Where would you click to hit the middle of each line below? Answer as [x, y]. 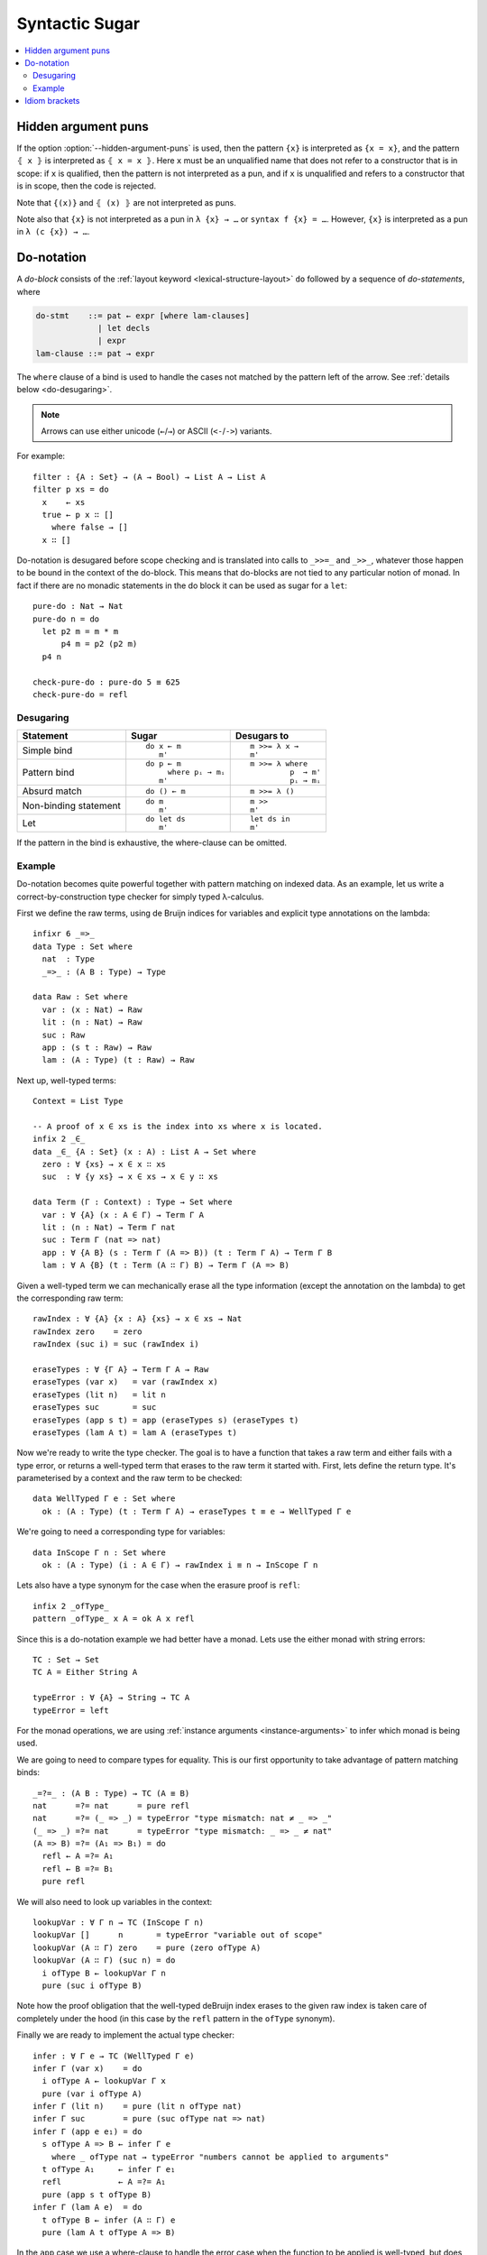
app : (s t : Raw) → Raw [97, 1047]
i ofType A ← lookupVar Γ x [104, 2081]
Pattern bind [48, 772]
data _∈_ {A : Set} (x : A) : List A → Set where [145, 1151]
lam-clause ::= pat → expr [95, 353]
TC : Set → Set [66, 1659]
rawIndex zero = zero [87, 1331]
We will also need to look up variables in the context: [115, 1901]
